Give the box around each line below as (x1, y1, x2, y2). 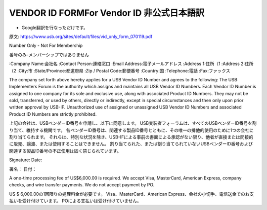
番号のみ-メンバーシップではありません (9, 52, 89, 58)
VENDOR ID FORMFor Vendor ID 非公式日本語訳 (9, 7, 205, 18)
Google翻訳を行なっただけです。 (21, 25, 88, 31)
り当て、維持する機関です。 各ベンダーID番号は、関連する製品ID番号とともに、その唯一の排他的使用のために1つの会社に (9, 127, 254, 133)
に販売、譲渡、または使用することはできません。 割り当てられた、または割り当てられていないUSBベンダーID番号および (9, 141, 253, 147)
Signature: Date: (9, 157, 42, 163)
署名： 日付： (9, 166, 37, 172)
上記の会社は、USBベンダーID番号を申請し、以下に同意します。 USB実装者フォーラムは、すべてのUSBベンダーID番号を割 (9, 120, 257, 126)
